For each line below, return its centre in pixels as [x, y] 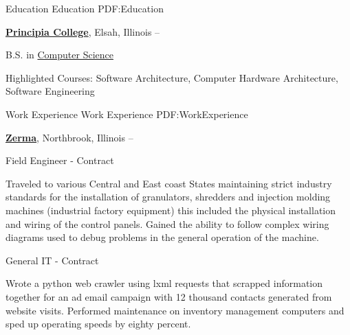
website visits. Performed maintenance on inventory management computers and [175, 310]
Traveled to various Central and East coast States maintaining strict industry [169, 183]
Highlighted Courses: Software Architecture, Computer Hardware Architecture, [172, 77]
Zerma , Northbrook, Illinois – [69, 137]
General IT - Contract [52, 260]
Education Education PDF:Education [85, 8]
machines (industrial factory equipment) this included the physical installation [171, 210]
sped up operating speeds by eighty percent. [98, 324]
